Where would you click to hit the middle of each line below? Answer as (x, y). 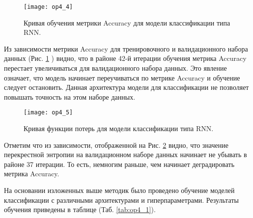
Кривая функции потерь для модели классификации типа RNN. (119, 128)
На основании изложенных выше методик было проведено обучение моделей (119, 190)
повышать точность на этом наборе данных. (70, 96)
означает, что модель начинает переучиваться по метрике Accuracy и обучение (122, 77)
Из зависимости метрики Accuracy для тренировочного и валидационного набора (126, 48)
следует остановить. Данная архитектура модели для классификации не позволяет (126, 87)
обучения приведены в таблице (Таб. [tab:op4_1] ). (80, 209)
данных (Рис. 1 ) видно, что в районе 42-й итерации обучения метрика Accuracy (125, 58)
